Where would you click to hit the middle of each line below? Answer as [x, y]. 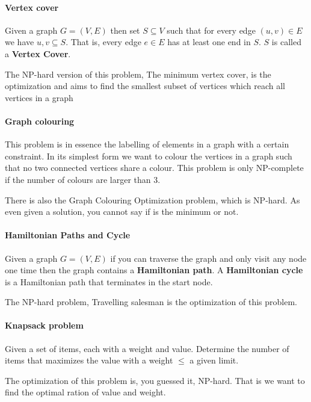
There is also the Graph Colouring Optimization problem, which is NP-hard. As [152, 199]
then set [125, 30]
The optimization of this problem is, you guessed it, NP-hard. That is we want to [155, 380]
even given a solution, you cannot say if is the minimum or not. [122, 212]
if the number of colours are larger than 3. [83, 179]
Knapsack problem [44, 325]
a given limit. [214, 360]
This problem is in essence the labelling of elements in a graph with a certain [147, 144]
